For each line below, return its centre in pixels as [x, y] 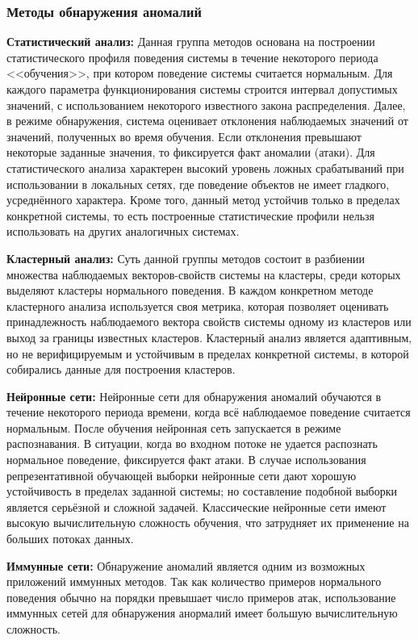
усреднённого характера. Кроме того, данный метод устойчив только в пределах [203, 200]
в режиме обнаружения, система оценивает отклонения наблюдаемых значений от [207, 121]
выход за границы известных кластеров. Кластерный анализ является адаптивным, [209, 337]
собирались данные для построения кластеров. [121, 369]
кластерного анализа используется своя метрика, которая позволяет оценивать [198, 305]
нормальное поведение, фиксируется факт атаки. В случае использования [186, 460]
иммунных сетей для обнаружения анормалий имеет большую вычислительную [202, 613]
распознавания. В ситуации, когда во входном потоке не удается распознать [192, 443]
